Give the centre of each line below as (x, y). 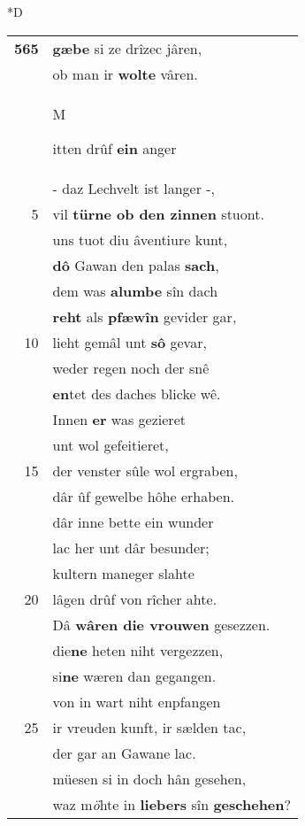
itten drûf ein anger (114, 148)
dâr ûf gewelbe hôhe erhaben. (144, 496)
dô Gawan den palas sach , (136, 265)
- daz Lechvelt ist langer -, (134, 188)
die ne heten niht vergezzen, (138, 650)
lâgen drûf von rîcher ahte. (135, 598)
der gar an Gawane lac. (124, 753)
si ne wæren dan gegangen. (134, 675)
